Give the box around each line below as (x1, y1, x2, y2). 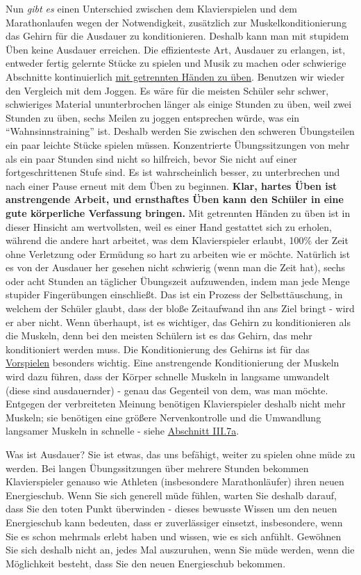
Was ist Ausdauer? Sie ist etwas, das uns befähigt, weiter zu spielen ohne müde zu (6, 447, 355, 461)
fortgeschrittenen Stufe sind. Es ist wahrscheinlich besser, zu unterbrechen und (6, 165, 340, 179)
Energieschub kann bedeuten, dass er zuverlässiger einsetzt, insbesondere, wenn (6, 515, 343, 529)
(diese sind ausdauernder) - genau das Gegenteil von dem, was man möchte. (6, 382, 328, 397)
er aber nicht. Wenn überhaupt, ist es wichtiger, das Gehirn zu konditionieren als (6, 314, 351, 329)
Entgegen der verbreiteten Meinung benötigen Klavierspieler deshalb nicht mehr (6, 396, 346, 411)
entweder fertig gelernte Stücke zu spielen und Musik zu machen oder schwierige (6, 56, 346, 70)
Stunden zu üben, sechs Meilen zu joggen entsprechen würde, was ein (6, 110, 300, 124)
